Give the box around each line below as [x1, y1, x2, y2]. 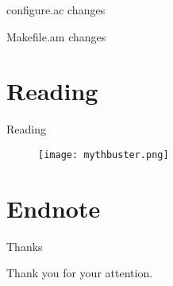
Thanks [6, 238, 43, 254]
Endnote [6, 191, 101, 224]
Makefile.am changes [6, 28, 106, 44]
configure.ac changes [6, 2, 106, 17]
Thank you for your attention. [6, 265, 153, 281]
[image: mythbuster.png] [38, 149, 169, 160]
